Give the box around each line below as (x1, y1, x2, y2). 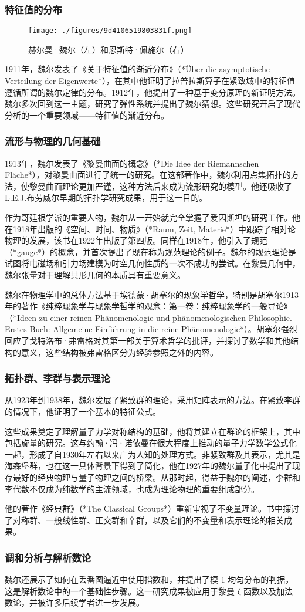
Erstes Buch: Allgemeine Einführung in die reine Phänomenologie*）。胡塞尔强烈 (5, 323, 297, 335)
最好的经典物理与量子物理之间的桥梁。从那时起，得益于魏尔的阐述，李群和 (12, 471, 300, 483)
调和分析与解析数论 (5, 550, 91, 564)
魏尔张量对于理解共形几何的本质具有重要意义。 (5, 269, 185, 280)
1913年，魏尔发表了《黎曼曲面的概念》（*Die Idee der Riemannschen (5, 157, 259, 169)
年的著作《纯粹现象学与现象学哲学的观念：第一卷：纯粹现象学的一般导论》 (5, 300, 288, 312)
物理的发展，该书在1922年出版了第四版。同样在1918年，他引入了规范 (5, 234, 267, 246)
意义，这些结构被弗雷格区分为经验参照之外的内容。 (21, 346, 218, 358)
